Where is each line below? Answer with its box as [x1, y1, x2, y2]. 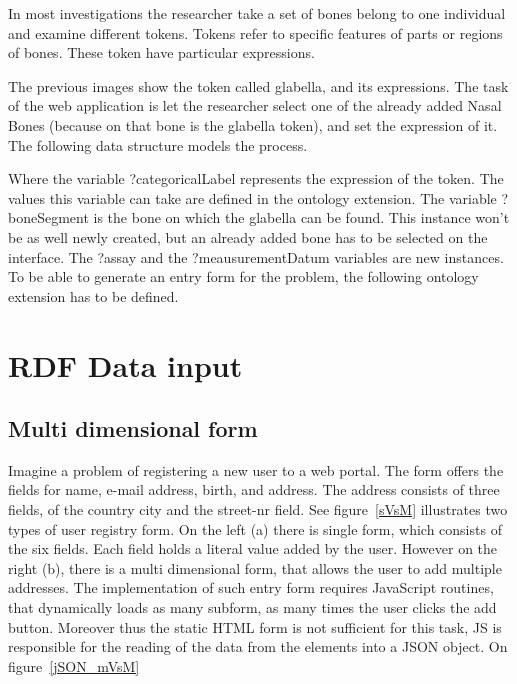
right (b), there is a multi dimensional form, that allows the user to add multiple [8, 557, 502, 578]
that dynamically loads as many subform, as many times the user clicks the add [8, 597, 497, 618]
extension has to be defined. [8, 285, 179, 306]
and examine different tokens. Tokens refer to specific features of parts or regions [8, 22, 503, 43]
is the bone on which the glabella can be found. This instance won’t [93, 207, 510, 228]
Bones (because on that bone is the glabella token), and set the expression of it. [8, 114, 498, 135]
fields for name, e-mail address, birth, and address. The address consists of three [8, 479, 500, 500]
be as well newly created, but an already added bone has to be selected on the [8, 226, 488, 247]
